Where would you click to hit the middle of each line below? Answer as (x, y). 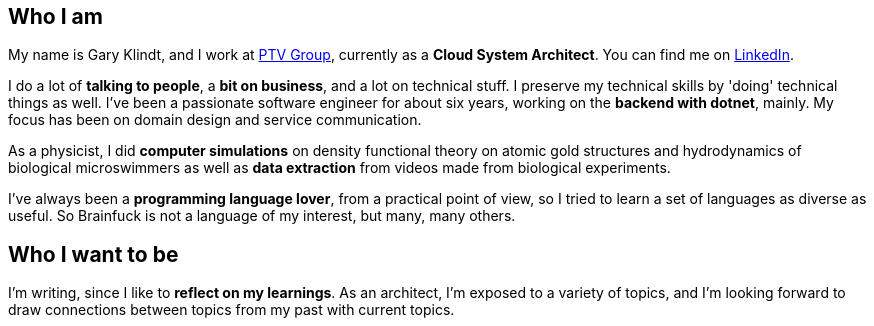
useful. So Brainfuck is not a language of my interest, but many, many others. (262, 216)
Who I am (55, 16)
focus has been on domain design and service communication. (215, 120)
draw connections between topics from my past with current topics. (231, 310)
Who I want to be (93, 254)
